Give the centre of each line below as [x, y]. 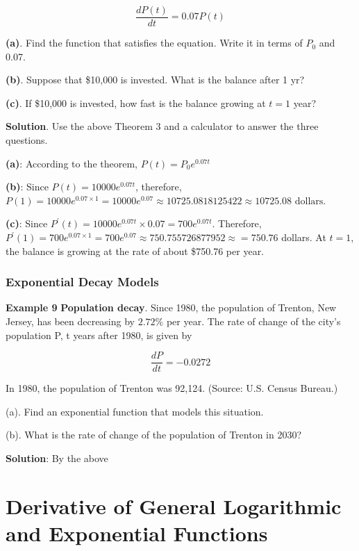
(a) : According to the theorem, [72, 163]
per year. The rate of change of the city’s [253, 321]
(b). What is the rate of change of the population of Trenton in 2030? [154, 435]
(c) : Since [27, 223]
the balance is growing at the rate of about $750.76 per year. [135, 250]
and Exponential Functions [137, 533]
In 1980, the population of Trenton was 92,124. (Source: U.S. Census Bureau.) [172, 388]
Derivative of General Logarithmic [174, 505]
